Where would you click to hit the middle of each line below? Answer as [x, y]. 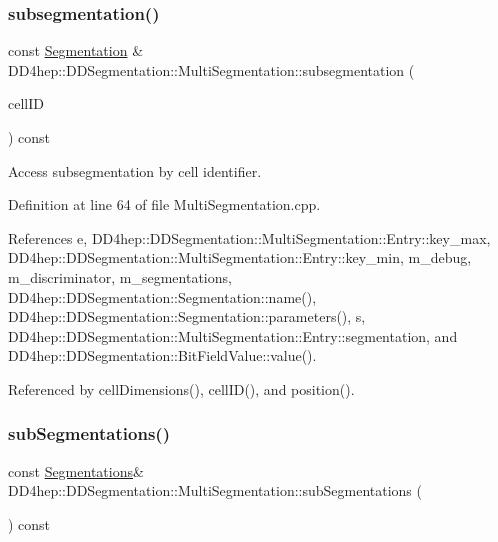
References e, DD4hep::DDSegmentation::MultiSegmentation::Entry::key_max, [249, 237]
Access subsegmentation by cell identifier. [135, 170]
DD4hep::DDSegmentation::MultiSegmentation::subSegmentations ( [215, 490]
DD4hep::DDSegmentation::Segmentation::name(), [162, 296]
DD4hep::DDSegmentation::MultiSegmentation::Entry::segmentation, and [233, 335]
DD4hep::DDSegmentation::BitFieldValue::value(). [162, 355]
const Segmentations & [76, 470]
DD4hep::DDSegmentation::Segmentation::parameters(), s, [187, 316]
